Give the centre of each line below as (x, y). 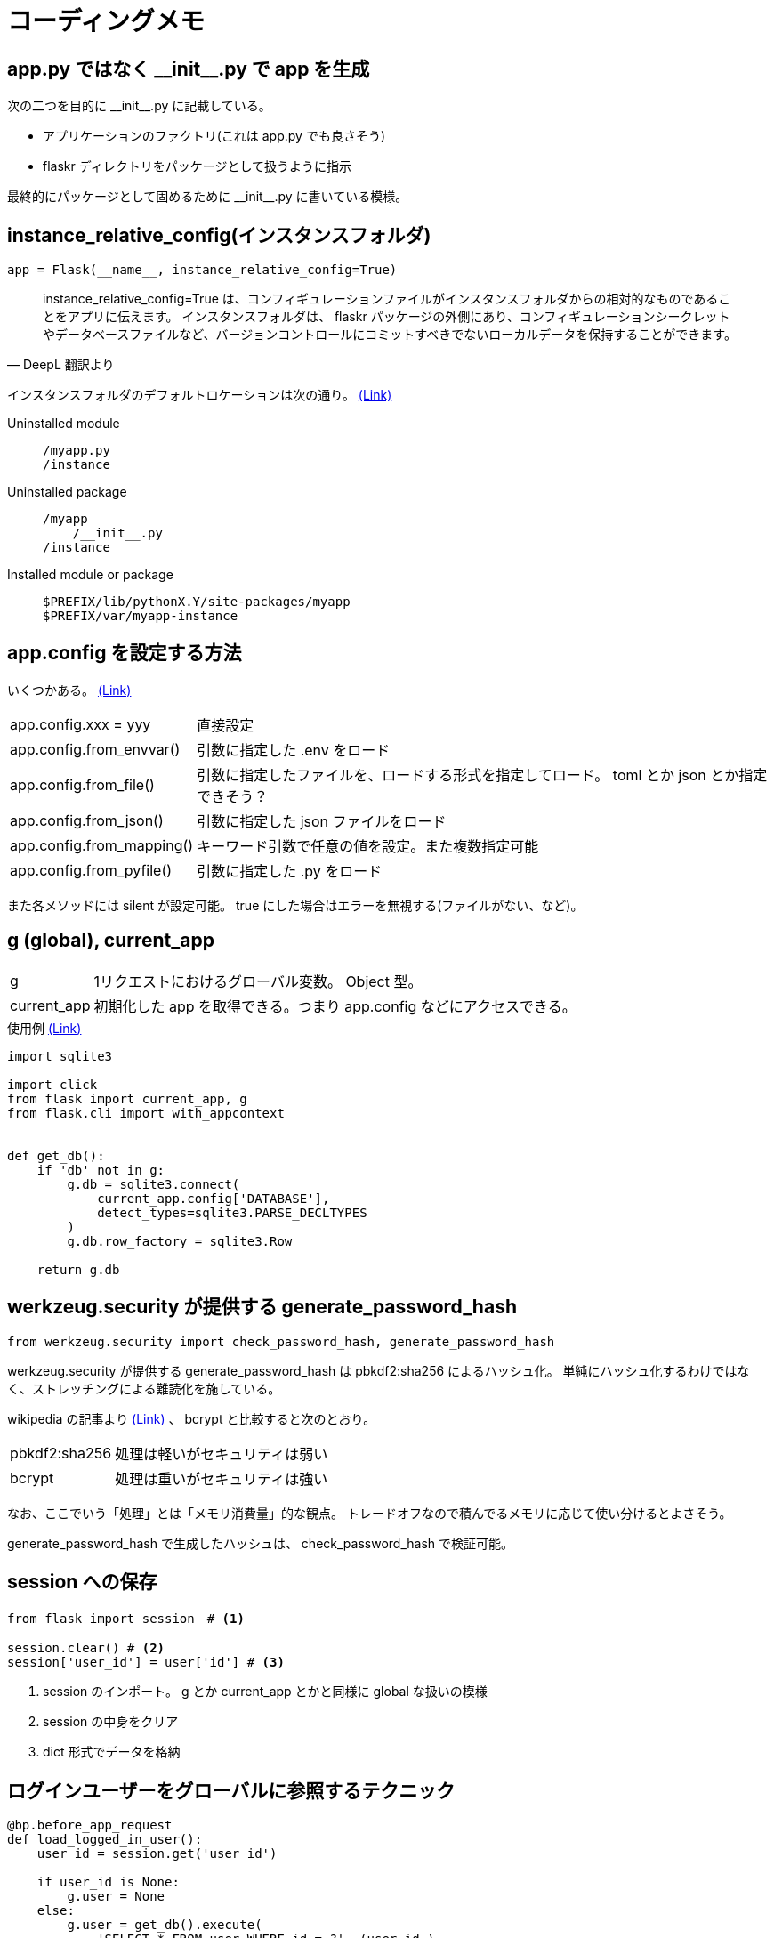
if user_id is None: (108, 1882)
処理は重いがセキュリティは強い (222, 1478)
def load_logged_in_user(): (105, 1840)
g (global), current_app (111, 941)
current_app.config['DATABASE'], (214, 1198)
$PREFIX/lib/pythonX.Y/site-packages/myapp (197, 602)
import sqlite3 (60, 1056)
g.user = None (116, 1897)
